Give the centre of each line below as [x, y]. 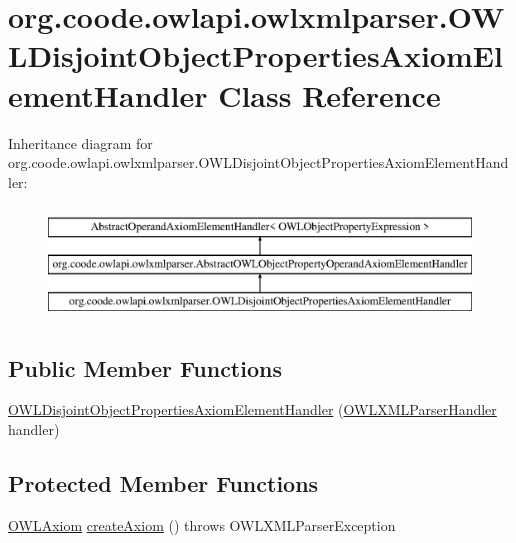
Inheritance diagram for [80, 142]
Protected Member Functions [163, 483]
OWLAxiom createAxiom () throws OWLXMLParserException [202, 524]
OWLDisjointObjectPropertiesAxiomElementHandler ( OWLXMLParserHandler [252, 409]
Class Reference [329, 94]
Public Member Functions [145, 367]
